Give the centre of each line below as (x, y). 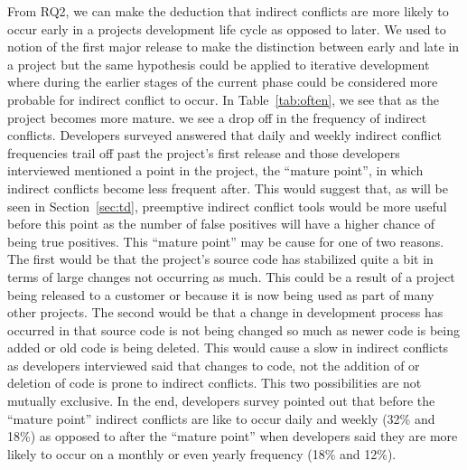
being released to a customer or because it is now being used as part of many (221, 294)
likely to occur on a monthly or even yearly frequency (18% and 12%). (202, 453)
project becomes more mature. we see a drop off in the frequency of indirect (217, 117)
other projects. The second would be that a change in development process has (225, 312)
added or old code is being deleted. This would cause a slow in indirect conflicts (228, 348)
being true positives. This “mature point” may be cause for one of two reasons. (226, 241)
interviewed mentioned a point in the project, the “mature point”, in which (215, 170)
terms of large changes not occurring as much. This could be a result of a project (231, 276)
